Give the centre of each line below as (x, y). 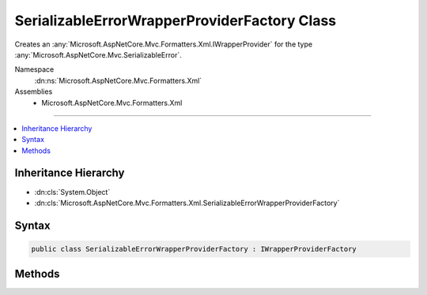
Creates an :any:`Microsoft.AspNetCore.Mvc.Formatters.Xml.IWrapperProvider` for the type (163, 44)
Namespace (34, 69)
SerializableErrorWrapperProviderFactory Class (176, 21)
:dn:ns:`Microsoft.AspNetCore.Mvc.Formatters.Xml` (118, 80)
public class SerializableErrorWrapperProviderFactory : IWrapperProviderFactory (194, 249)
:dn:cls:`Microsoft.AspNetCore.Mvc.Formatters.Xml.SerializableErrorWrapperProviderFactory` (187, 203)
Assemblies (34, 91)
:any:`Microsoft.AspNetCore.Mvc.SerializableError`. (98, 54)
